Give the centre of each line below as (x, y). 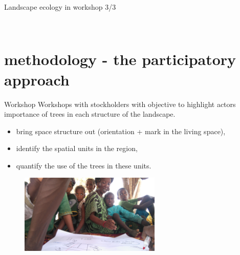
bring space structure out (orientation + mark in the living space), (121, 131)
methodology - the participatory (120, 59)
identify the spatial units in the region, (77, 148)
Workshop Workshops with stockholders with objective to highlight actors (120, 104)
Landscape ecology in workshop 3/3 (60, 7)
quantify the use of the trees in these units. (84, 165)
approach (37, 79)
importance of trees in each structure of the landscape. (90, 114)
